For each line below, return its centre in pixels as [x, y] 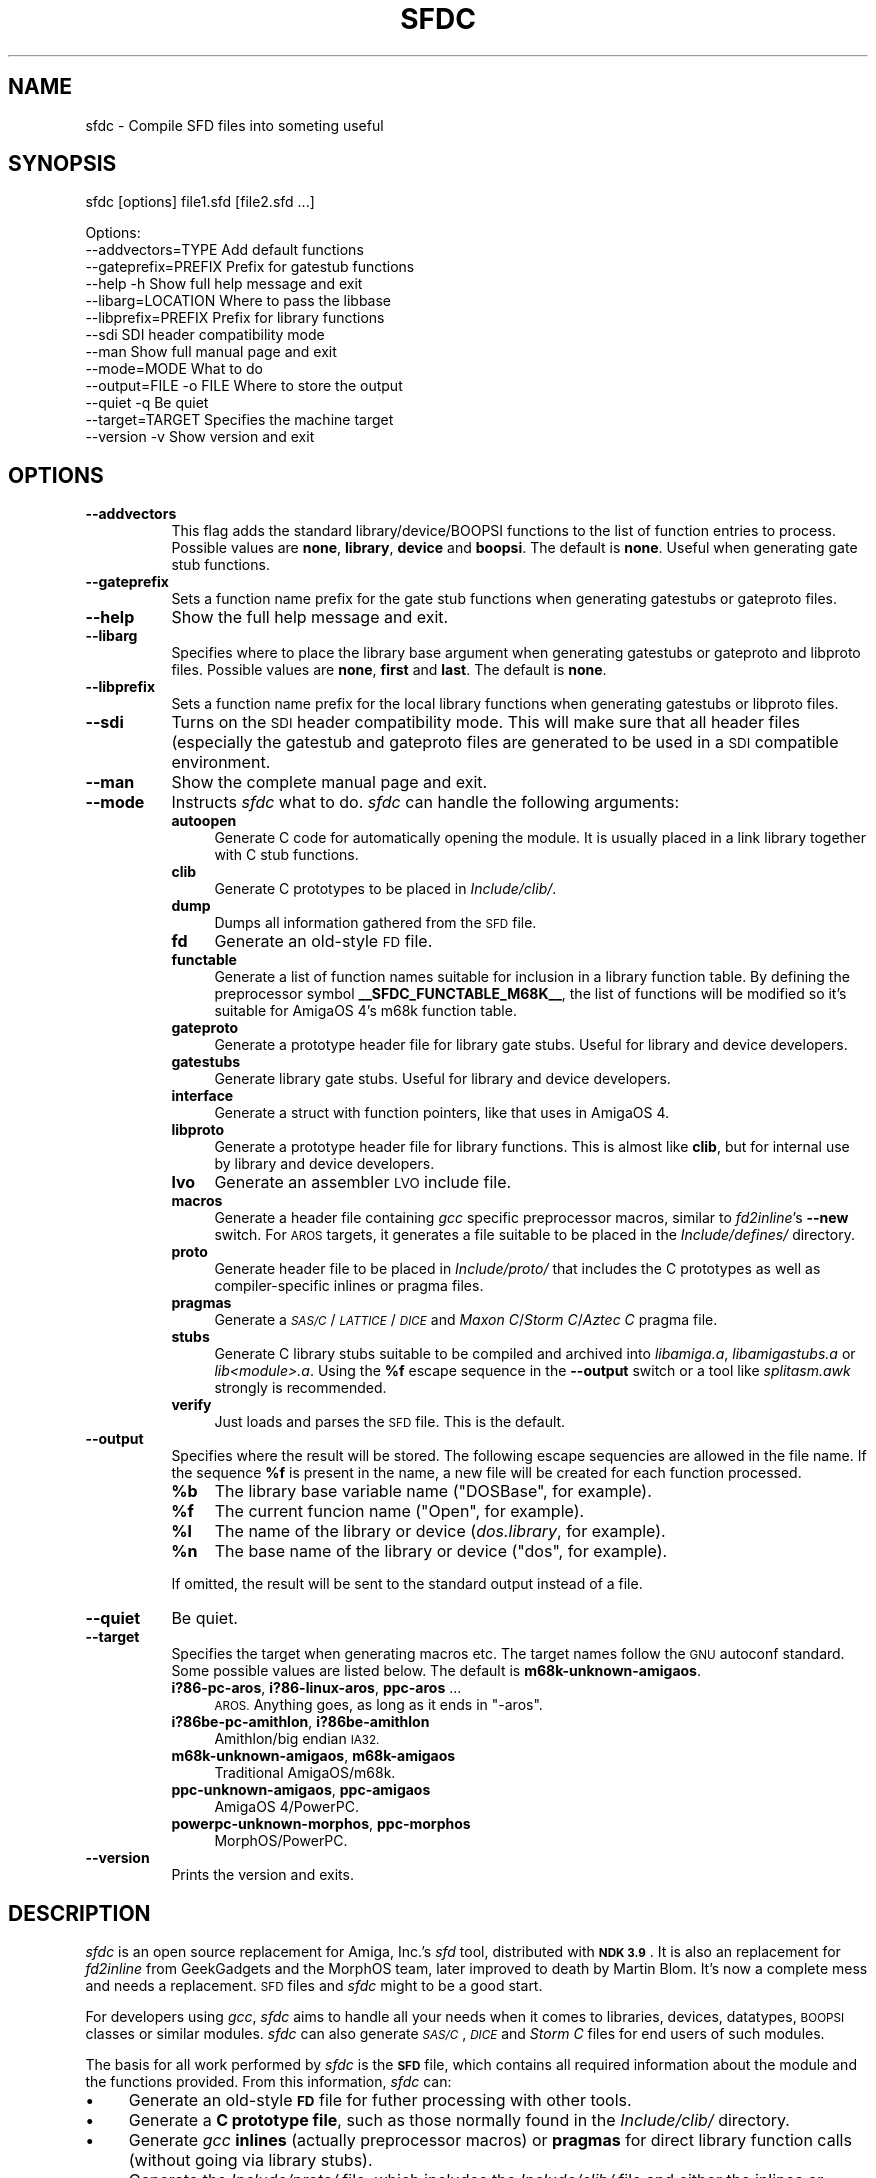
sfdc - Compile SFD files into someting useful [234, 125]
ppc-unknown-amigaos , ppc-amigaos [301, 1790]
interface [202, 1096]
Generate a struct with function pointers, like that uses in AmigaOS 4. [441, 1113]
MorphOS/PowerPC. [281, 1841]
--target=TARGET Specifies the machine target [239, 420]
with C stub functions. [286, 855]
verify [191, 1405]
